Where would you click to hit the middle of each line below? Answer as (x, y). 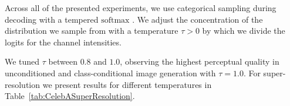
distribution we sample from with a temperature (92, 31)
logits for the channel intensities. (63, 42)
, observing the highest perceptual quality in (200, 61)
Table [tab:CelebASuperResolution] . (70, 96)
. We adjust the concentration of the (198, 19)
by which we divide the (244, 31)
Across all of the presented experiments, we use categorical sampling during (141, 8)
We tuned (22, 61)
